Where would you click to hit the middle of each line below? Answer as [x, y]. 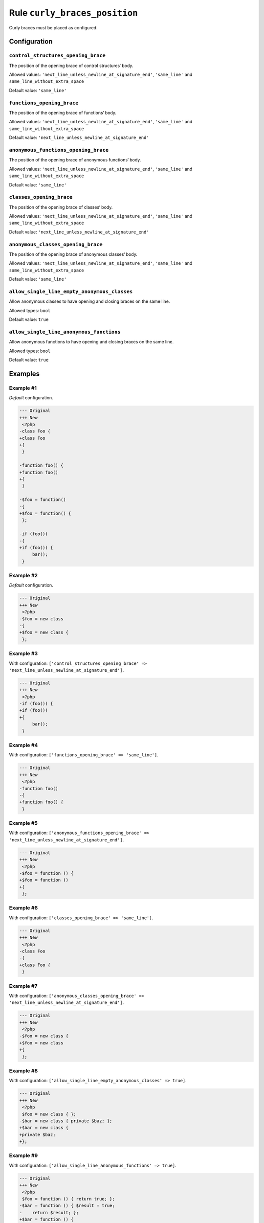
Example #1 [23, 388]
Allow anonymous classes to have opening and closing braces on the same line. [89, 301]
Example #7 [23, 986]
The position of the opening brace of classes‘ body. [61, 207]
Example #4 [23, 745]
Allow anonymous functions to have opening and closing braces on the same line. [91, 342]
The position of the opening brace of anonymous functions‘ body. [75, 160]
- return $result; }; [49, 1212]
